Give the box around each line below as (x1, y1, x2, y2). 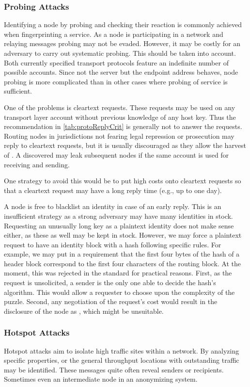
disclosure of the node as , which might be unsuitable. (4, 306, 164, 316)
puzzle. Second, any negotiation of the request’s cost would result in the (4, 296, 218, 306)
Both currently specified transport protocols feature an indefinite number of (4, 57, 229, 67)
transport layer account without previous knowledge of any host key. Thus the (4, 112, 236, 122)
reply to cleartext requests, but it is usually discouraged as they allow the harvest (4, 140, 247, 150)
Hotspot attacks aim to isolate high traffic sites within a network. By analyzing (4, 345, 239, 355)
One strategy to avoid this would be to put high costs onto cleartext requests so (4, 176, 241, 186)
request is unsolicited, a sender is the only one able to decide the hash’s (4, 277, 216, 288)
